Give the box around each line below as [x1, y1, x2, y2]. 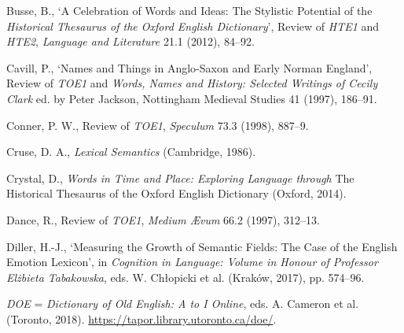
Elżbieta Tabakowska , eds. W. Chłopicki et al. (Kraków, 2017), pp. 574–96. [6, 268, 365, 285]
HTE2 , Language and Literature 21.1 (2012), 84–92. [6, 33, 255, 50]
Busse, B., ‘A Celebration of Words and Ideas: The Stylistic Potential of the [6, 2, 373, 18]
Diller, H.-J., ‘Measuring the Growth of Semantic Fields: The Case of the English [6, 238, 398, 254]
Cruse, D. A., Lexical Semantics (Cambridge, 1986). [6, 143, 256, 160]
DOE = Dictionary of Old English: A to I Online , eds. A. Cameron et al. [6, 295, 359, 312]
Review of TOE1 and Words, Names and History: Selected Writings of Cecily [6, 75, 378, 91]
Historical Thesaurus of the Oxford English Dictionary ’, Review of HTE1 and [6, 17, 380, 34]
